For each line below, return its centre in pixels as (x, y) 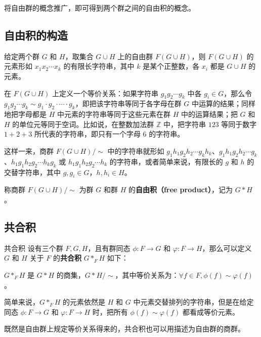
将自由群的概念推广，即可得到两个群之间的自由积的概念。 (100, 8)
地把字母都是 (25, 114)
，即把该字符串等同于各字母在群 (128, 103)
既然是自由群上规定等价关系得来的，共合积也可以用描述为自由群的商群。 (124, 329)
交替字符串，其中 (32, 172)
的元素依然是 (84, 302)
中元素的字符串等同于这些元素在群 (114, 114)
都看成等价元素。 (211, 311)
